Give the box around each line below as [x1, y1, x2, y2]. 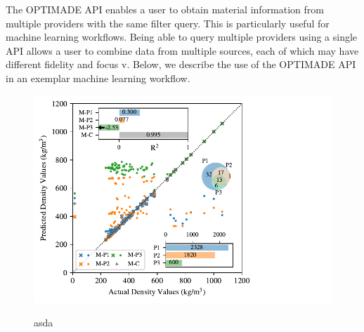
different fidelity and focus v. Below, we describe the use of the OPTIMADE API [6, 57, 356, 72]
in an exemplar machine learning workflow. [6, 70, 190, 85]
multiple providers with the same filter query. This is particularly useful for [6, 15, 330, 30]
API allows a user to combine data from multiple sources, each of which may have [6, 43, 359, 58]
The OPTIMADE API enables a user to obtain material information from [6, 2, 324, 16]
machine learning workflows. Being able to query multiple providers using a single [6, 29, 358, 44]
